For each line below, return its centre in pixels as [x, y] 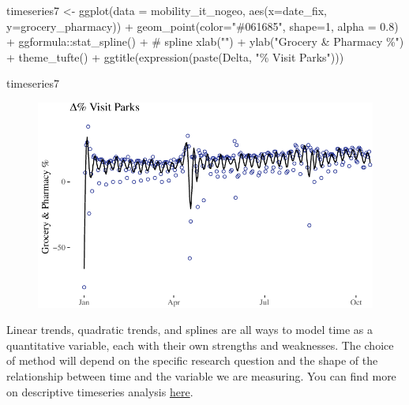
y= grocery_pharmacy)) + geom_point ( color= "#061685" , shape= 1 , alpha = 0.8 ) [203, 26]
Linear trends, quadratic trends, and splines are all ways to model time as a [190, 330]
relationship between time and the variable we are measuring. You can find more [201, 375]
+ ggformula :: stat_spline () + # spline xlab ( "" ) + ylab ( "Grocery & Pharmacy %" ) [205, 41]
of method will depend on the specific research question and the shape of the [192, 360]
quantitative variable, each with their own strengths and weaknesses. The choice [200, 345]
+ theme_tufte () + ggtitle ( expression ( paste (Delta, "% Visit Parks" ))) [175, 56]
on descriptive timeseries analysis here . [100, 391]
